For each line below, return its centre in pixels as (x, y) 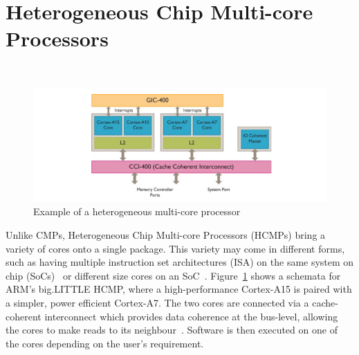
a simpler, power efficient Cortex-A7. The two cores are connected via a (157, 302)
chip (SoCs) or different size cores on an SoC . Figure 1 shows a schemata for (173, 275)
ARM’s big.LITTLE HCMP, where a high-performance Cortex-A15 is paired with (179, 289)
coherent (24, 316)
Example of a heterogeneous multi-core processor (137, 211)
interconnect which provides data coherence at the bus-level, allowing (191, 316)
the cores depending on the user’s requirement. (105, 343)
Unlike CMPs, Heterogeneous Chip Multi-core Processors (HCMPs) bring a (166, 235)
